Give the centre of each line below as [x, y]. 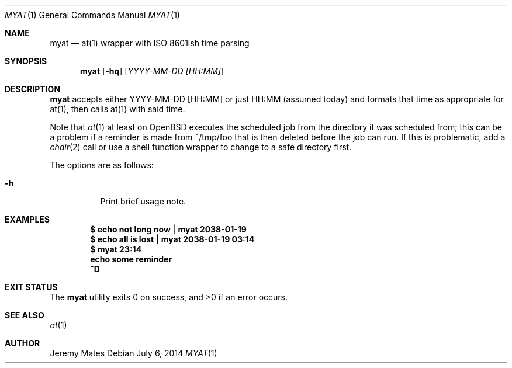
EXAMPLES [27, 219]
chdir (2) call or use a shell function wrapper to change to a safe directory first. [201, 147]
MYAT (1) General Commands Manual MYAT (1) [92, 15]
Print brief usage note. [143, 201]
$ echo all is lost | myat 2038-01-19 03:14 [172, 239]
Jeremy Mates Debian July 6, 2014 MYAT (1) [134, 353]
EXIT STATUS [31, 287]
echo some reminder [131, 259]
